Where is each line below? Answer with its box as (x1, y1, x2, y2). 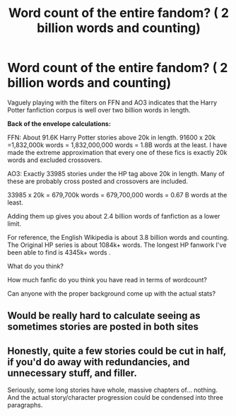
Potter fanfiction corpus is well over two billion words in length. (7, 105, 191, 114)
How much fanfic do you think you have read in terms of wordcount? (7, 275, 207, 284)
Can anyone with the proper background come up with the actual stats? (7, 289, 216, 298)
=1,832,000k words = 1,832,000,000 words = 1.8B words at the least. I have (7, 140, 228, 149)
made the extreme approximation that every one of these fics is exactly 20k (7, 148, 228, 156)
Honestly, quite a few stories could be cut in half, (7, 345, 226, 357)
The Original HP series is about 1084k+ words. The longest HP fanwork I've (7, 241, 227, 249)
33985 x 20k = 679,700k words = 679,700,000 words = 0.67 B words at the (7, 190, 228, 199)
